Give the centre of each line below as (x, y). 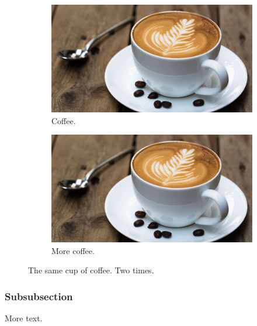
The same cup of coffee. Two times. (91, 270)
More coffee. (73, 250)
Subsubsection (39, 296)
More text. (24, 318)
